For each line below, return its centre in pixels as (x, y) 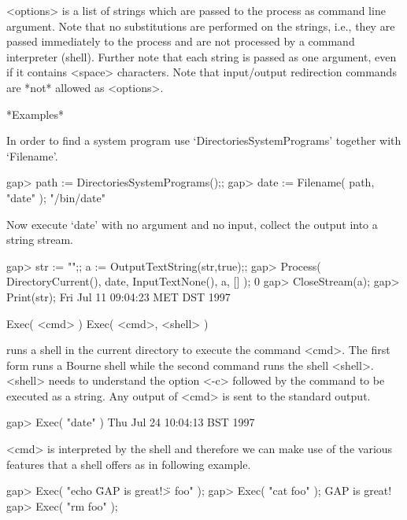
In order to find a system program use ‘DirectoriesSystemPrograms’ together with (204, 140)
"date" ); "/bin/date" (56, 197)
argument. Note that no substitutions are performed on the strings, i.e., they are (201, 26)
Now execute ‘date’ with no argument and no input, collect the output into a (192, 224)
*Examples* (35, 114)
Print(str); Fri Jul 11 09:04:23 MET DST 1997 (118, 296)
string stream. (40, 240)
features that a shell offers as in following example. (129, 464)
